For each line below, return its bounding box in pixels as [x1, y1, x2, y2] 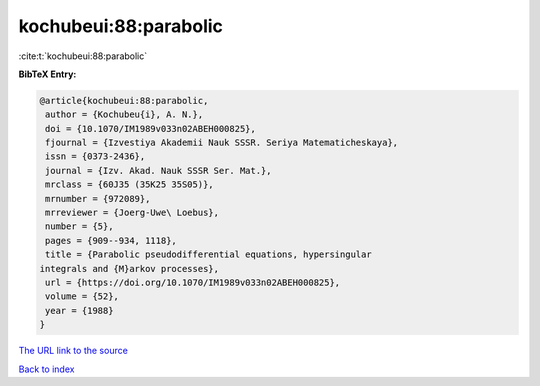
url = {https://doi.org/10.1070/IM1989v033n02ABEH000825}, [45, 277, 341, 288]
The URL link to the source [18, 345, 129, 357]
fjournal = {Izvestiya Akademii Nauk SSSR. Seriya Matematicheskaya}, [45, 137, 399, 149]
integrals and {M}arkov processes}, [39, 263, 220, 274]
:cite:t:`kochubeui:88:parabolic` [18, 50, 148, 62]
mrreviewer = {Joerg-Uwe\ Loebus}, [45, 207, 220, 219]
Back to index [18, 363, 75, 375]
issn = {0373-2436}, [45, 151, 146, 162]
